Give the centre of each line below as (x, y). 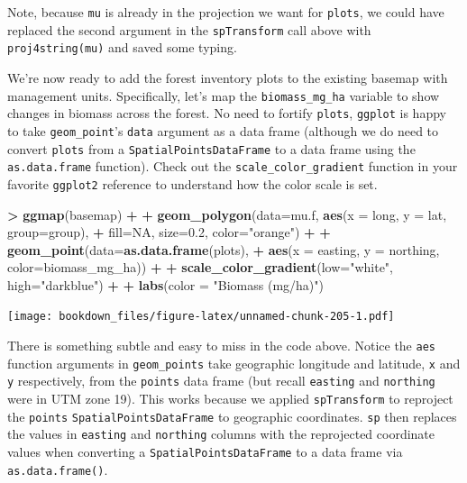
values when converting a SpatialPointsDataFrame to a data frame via (205, 452)
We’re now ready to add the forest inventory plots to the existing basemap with (228, 77)
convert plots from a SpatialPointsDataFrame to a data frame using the (211, 148)
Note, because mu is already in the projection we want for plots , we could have (226, 12)
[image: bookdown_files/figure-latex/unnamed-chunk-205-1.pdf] (201, 317)
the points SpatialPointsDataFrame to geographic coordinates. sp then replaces (232, 416)
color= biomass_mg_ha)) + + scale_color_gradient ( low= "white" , (200, 267)
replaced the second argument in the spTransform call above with (189, 29)
